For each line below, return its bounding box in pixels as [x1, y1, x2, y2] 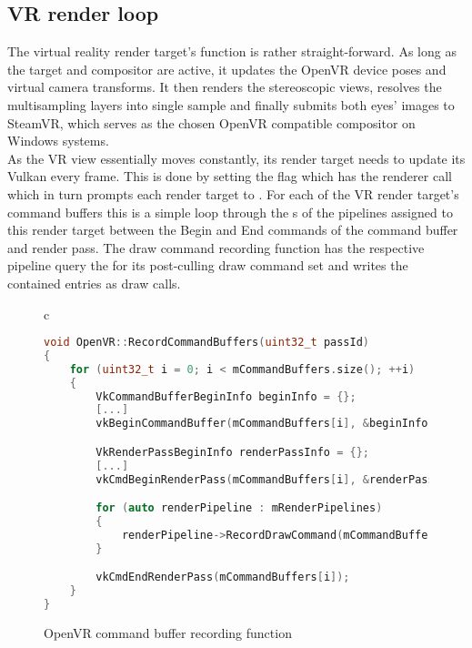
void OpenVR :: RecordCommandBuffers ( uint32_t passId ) [44, 336, 370, 349]
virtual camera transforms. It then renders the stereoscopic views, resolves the [7, 77, 442, 96]
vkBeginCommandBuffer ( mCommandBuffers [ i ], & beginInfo [95, 417, 428, 430]
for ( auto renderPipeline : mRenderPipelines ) [95, 501, 383, 515]
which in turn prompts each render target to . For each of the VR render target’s [7, 184, 459, 203]
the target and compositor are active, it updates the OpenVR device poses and [7, 59, 447, 78]
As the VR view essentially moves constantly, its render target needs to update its [7, 148, 466, 167]
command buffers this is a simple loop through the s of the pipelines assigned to [7, 202, 453, 221]
